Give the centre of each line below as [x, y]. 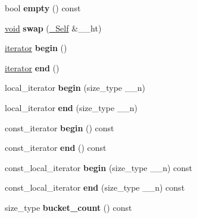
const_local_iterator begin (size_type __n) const [99, 167]
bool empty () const [43, 8]
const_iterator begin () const [60, 127]
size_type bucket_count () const [68, 207]
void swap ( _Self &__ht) [53, 28]
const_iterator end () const [56, 148]
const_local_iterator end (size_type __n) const [95, 187]
